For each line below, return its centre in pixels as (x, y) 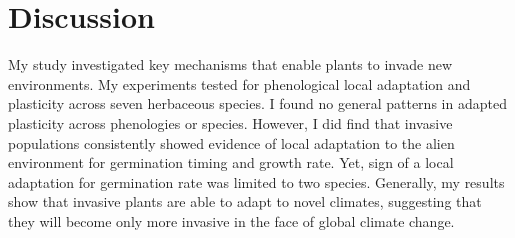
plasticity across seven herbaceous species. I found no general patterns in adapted (257, 103)
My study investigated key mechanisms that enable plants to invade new (230, 64)
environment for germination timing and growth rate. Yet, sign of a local (231, 162)
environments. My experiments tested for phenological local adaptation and (239, 83)
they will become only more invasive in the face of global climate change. (231, 220)
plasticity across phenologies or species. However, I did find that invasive (230, 122)
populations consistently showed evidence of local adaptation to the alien (231, 142)
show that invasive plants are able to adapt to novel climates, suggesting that (245, 201)
